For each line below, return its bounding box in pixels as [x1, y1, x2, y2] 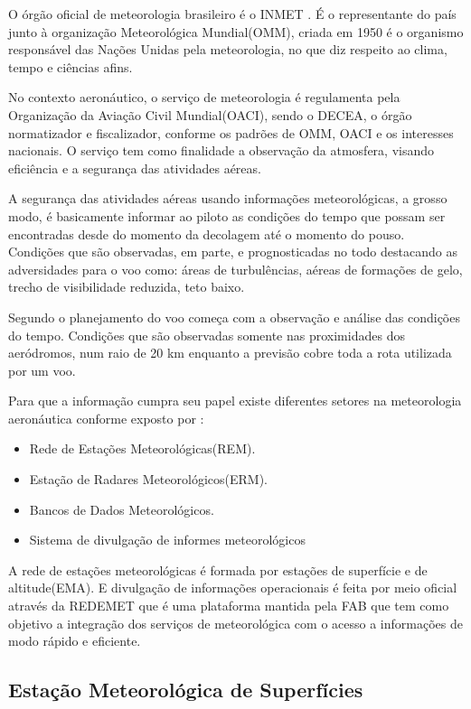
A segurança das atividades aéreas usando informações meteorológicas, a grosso [8, 189, 447, 208]
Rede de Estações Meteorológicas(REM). [29, 439, 256, 458]
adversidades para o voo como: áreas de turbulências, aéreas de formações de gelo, [8, 259, 463, 278]
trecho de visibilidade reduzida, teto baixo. [8, 277, 245, 296]
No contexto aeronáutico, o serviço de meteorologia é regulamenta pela [8, 88, 400, 107]
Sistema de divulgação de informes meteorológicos [29, 530, 306, 549]
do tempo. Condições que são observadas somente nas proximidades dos [8, 325, 405, 344]
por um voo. [8, 360, 76, 379]
